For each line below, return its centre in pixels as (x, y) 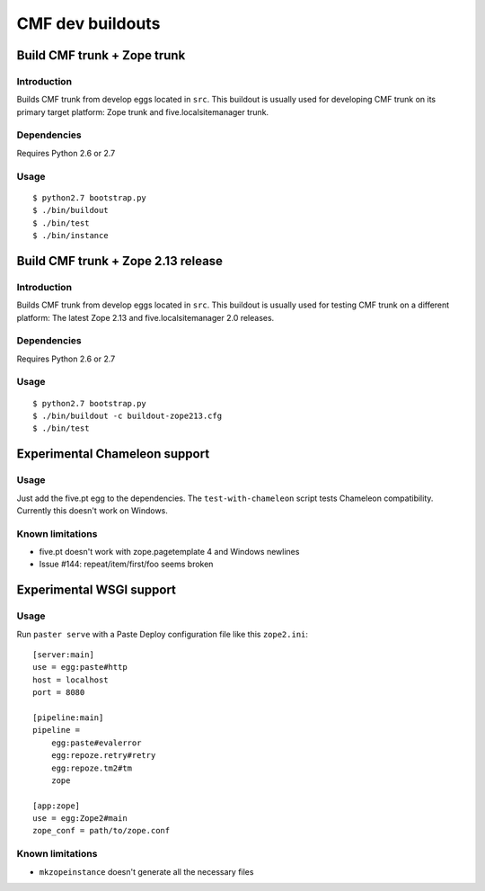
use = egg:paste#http (80, 667)
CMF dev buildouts (88, 23)
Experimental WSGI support (97, 590)
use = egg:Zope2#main (80, 819)
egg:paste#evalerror (96, 743)
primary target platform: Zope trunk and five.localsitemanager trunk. (143, 111)
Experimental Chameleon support (113, 454)
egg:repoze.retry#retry (103, 756)
